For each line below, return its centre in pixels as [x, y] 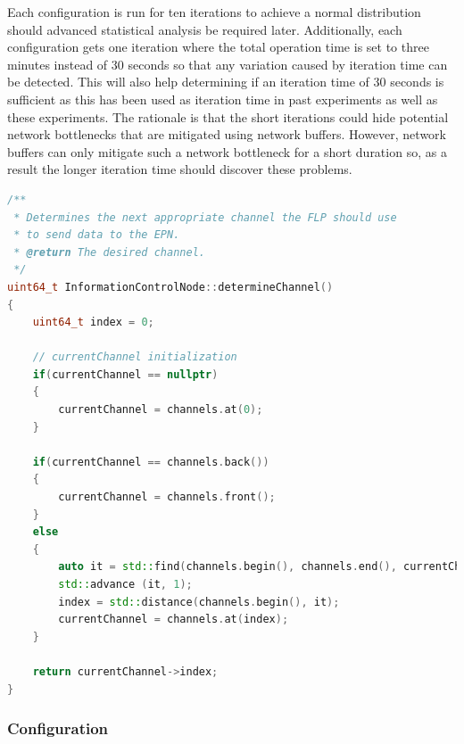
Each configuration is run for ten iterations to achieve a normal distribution [214, 12]
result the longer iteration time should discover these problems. [180, 169]
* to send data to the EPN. [97, 235]
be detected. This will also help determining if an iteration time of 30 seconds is [226, 82]
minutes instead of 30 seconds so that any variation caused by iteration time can [228, 64]
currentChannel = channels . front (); [167, 497]
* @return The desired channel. [109, 252]
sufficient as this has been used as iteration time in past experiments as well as [223, 99]
